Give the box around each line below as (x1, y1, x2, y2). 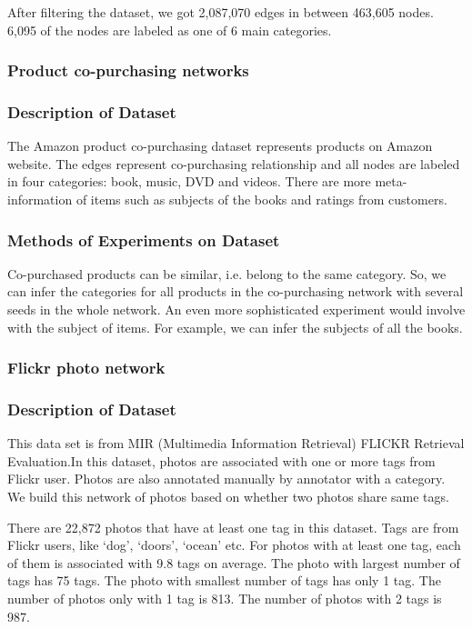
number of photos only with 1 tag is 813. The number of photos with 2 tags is (7, 589, 442, 608)
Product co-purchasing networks (7, 59, 249, 82)
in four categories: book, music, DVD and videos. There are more (7, 172, 371, 191)
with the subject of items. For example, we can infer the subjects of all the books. (7, 317, 463, 336)
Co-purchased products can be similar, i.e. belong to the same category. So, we (7, 264, 447, 283)
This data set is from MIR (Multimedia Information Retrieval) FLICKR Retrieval (7, 434, 465, 453)
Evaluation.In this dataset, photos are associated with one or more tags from (7, 451, 436, 470)
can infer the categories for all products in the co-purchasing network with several (7, 282, 464, 301)
